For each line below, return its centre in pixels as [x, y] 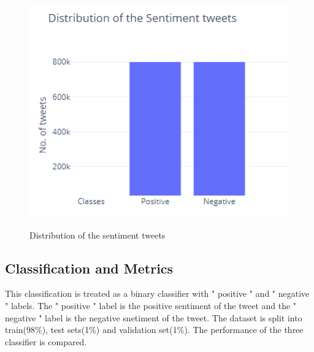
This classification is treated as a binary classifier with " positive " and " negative [157, 293]
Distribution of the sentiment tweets [98, 235]
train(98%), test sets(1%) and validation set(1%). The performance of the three [154, 330]
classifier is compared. [46, 341]
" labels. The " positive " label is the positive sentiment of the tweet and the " [151, 305]
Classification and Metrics [89, 268]
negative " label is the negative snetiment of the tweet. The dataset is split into [154, 317]
